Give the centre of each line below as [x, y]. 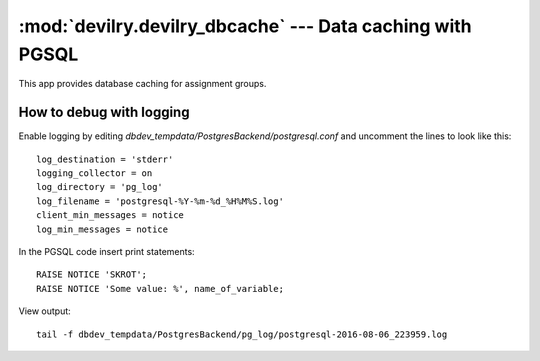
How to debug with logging [104, 112]
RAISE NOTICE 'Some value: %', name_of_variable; [160, 288]
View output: [45, 311]
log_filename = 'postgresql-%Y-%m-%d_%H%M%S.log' [160, 201]
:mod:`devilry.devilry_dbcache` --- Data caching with [245, 26]
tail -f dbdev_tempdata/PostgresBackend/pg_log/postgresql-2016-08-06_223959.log [242, 334]
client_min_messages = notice [110, 215]
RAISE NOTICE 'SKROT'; [92, 274]
